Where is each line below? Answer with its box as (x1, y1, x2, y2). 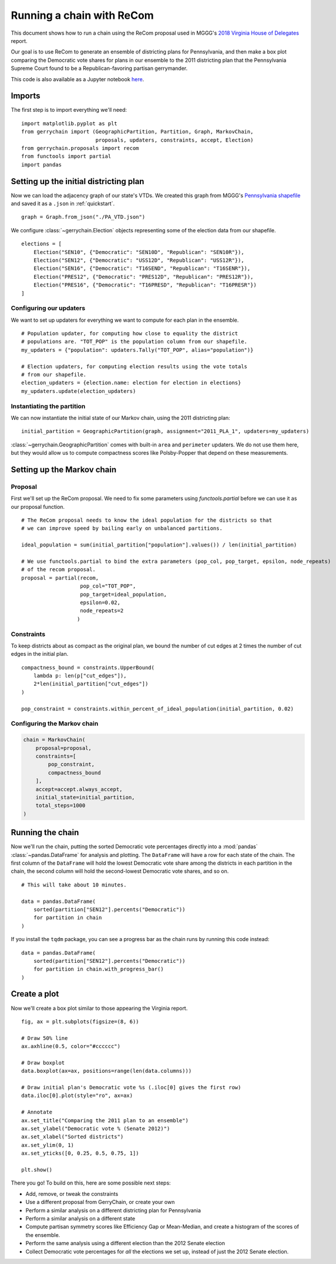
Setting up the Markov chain (11, 465, 117, 475)
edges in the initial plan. (11, 651, 69, 658)
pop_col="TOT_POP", (80, 583, 136, 589)
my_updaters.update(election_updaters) (21, 388, 136, 394)
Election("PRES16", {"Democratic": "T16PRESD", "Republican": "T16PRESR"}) (33, 282, 257, 288)
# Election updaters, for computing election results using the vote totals (21, 363, 248, 370)
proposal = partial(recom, (21, 574, 99, 581)
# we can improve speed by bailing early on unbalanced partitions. (21, 525, 223, 532)
